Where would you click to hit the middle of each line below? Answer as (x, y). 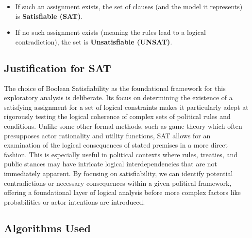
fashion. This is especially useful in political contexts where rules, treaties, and (121, 154)
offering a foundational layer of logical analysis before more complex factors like (122, 192)
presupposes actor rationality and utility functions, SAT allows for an (107, 135)
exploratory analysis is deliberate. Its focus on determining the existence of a (118, 97)
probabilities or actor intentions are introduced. (75, 201)
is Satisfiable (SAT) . (49, 16)
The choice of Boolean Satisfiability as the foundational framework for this (115, 88)
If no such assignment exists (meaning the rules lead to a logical (110, 32)
